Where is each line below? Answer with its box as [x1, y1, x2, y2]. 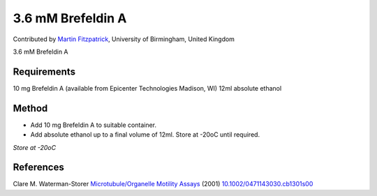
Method [13, 102, 48, 114]
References [13, 161, 64, 174]
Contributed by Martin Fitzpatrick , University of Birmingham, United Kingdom [13, 35, 235, 43]
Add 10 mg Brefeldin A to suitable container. [30, 121, 157, 129]
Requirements [13, 66, 76, 77]
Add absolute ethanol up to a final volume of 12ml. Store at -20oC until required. [30, 130, 260, 139]
